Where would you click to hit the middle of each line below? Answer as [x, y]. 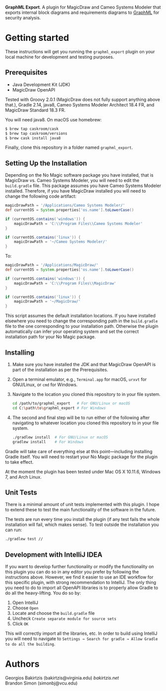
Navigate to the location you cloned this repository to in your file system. [86, 394]
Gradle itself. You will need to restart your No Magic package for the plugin [81, 457]
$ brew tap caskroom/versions [36, 133]
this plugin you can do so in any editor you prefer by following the [72, 572]
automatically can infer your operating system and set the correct [72, 332]
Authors [22, 664]
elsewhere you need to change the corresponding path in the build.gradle [82, 321]
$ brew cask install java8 [33, 138]
